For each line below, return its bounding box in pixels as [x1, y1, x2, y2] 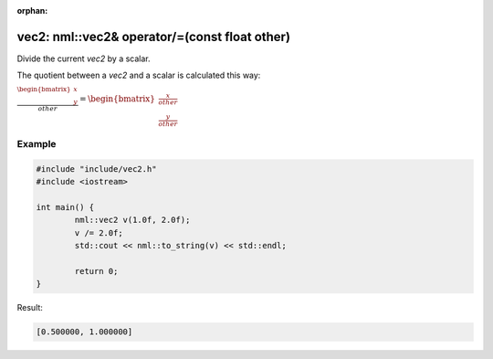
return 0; [74, 266, 119, 276]
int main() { [36, 202, 95, 213]
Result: [16, 302, 43, 313]
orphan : [16, 5, 48, 16]
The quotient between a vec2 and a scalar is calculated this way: [16, 69, 261, 81]
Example [16, 138, 57, 151]
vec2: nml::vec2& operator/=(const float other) [16, 28, 291, 45]
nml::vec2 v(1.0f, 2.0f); [74, 215, 191, 226]
